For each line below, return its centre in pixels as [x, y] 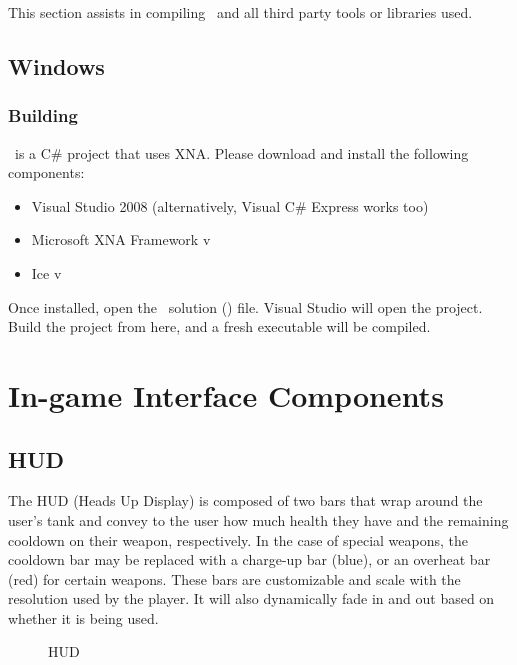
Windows [56, 65]
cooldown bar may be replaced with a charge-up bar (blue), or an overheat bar [249, 559]
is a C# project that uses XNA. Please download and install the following [241, 152]
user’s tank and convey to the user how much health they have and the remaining [258, 519]
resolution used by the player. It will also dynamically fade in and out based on [251, 598]
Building [43, 115]
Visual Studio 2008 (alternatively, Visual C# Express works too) [230, 205]
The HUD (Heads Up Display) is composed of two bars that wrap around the [245, 500]
